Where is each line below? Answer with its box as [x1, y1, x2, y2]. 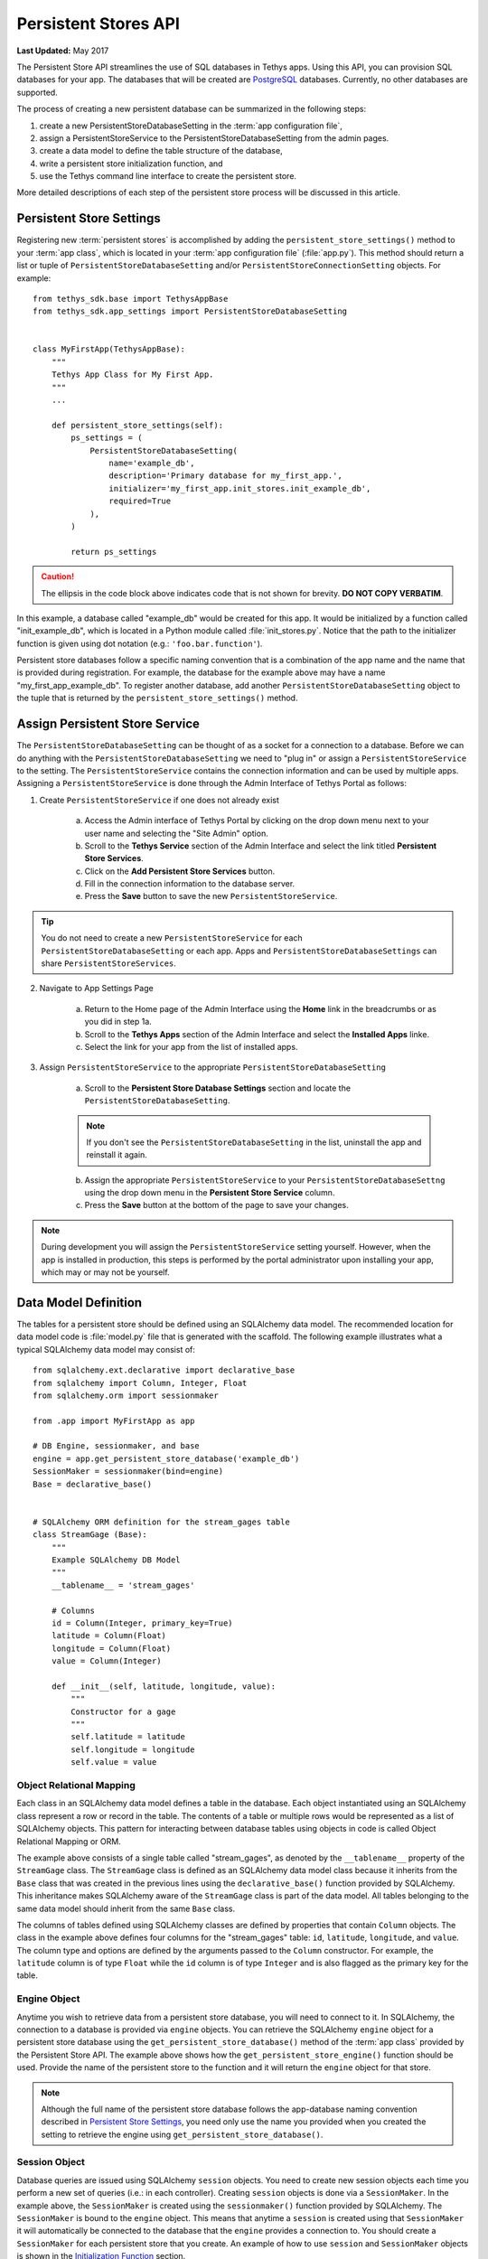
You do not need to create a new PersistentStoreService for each [41, 933, 303, 943]
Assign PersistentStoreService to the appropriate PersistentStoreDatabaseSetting [39, 1062, 386, 1073]
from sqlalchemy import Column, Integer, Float [33, 1378, 248, 1388]
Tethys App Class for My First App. [51, 370, 214, 380]
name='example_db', [108, 458, 195, 468]
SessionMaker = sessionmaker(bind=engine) [33, 1467, 224, 1476]
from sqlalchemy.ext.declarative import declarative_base [33, 1365, 296, 1375]
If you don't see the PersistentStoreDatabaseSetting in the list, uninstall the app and [86, 1137, 422, 1148]
